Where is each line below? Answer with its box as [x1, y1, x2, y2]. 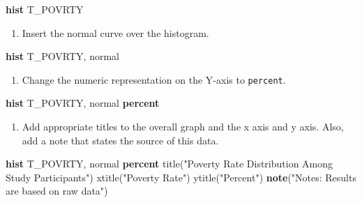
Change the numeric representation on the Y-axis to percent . [22, 72, 286, 87]
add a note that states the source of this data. [22, 133, 219, 147]
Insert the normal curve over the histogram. [22, 25, 209, 40]
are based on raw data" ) [6, 183, 108, 198]
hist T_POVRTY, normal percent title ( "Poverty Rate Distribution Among [6, 156, 333, 171]
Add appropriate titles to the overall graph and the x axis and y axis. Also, [22, 119, 344, 134]
